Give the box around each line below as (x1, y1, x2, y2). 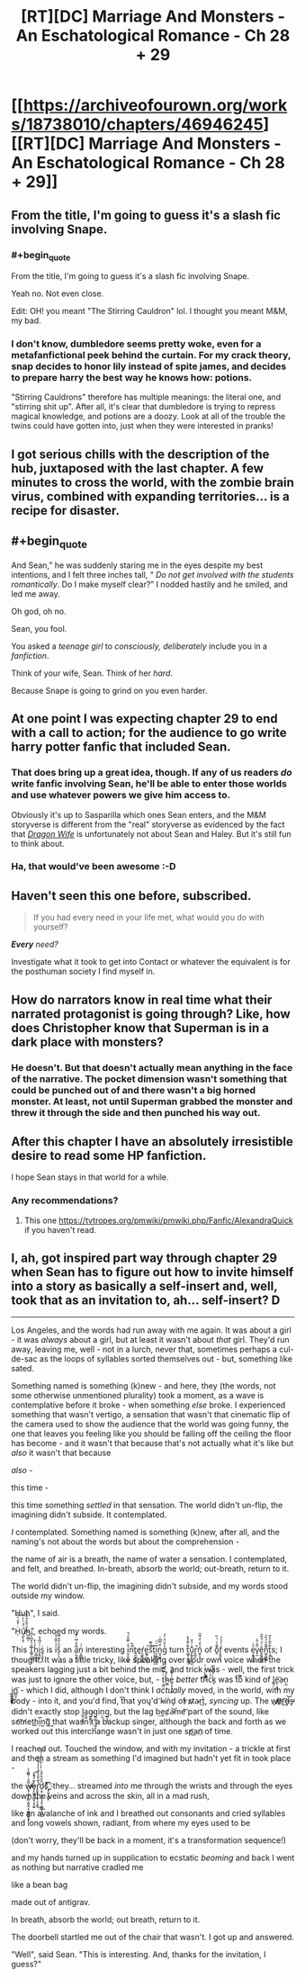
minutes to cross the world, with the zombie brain (11, 474, 294, 490)
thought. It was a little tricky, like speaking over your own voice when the (11, 1654, 281, 1666)
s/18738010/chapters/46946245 (11, 114, 265, 135)
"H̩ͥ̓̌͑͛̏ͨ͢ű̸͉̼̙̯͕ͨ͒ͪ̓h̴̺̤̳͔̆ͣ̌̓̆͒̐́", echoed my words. (11, 1626, 107, 1637)
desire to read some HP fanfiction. (11, 1147, 207, 1163)
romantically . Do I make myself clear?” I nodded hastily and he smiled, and (11, 579, 288, 589)
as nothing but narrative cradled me (11, 1862, 144, 1873)
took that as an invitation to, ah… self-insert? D (11, 1293, 281, 1308)
